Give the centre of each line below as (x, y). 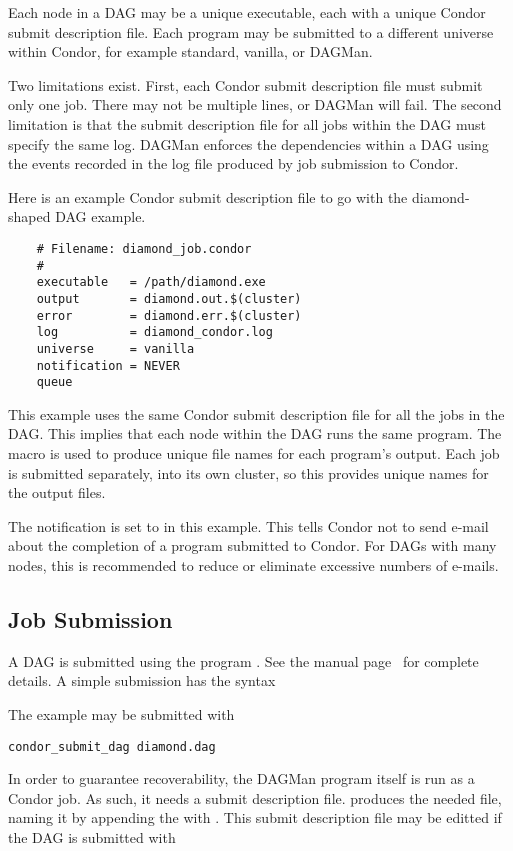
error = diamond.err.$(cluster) (169, 315)
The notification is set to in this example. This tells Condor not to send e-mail (248, 525)
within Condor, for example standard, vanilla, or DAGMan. (190, 51)
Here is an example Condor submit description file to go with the (208, 196)
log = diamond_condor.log (154, 332)
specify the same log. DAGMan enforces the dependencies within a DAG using (248, 143)
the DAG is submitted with (92, 837)
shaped (29, 216)
